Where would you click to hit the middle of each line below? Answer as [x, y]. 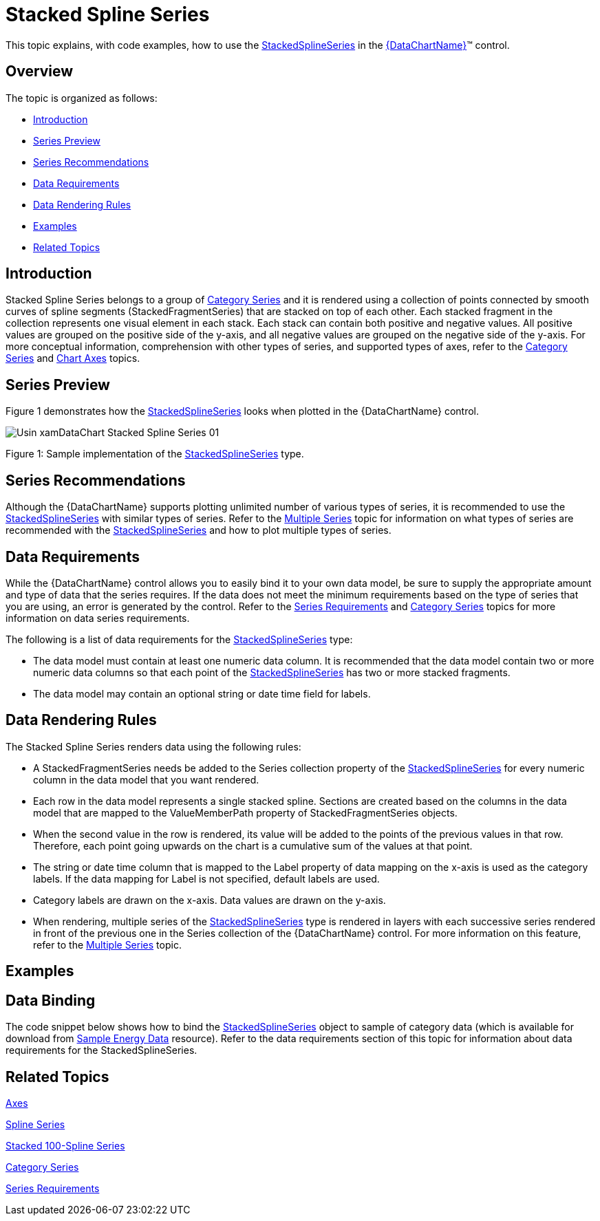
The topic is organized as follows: [82, 98]
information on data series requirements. [98, 618]
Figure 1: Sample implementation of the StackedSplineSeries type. [155, 454]
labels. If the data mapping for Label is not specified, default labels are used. [206, 878]
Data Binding [51, 1000]
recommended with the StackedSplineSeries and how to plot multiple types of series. [199, 530]
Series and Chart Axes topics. [73, 358]
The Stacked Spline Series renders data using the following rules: [153, 746]
